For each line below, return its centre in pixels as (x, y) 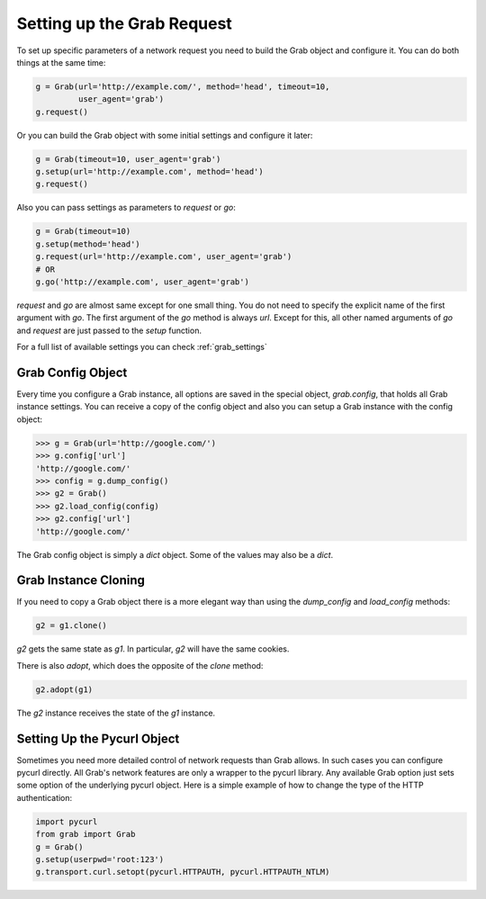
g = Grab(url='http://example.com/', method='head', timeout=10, (183, 86)
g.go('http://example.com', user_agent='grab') (142, 282)
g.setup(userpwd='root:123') (100, 859)
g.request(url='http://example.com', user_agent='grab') (164, 257)
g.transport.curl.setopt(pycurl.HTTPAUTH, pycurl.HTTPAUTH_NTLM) (183, 872)
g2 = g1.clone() (72, 626)
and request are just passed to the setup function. (109, 330)
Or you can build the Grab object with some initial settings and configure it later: (165, 135)
